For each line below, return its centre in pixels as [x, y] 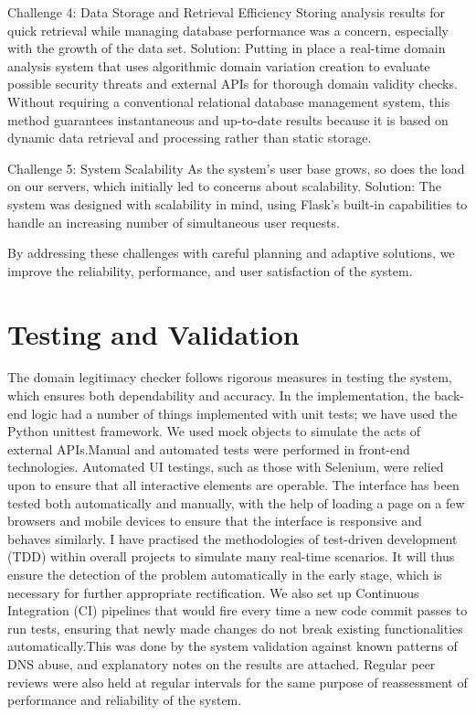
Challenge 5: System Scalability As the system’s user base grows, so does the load [236, 168]
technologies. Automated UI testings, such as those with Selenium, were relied [226, 467]
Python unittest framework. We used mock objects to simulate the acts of [214, 431]
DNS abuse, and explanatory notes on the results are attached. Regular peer [222, 663]
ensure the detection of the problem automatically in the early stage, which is [225, 574]
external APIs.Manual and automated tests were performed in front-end [209, 448]
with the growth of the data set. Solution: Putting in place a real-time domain [227, 48]
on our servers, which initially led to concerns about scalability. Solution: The [224, 186]
